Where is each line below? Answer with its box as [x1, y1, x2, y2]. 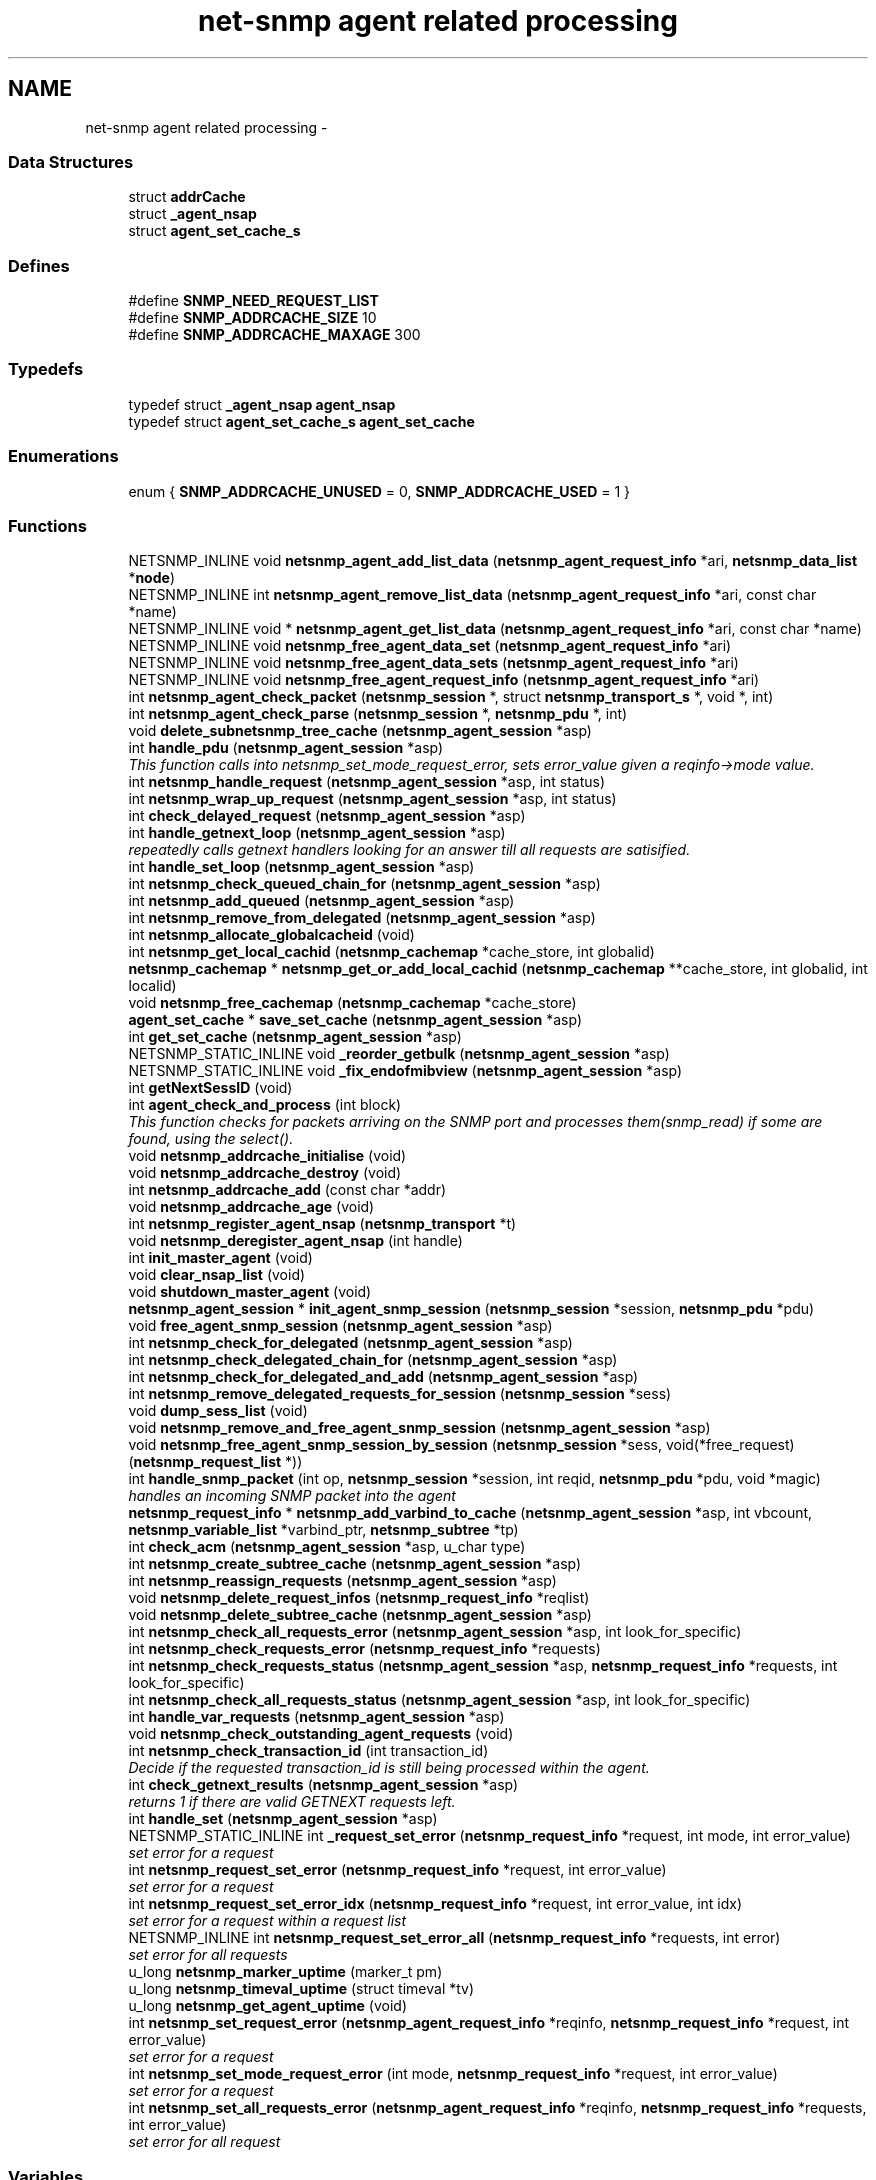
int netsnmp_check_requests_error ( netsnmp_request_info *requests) [128, 1640, 601, 1658]
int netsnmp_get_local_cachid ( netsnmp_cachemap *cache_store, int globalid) [128, 943, 655, 961]
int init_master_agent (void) [128, 1249, 313, 1267]
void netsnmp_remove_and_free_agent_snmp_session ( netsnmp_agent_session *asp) [128, 1419, 711, 1437]
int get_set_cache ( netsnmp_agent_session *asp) [128, 1028, 462, 1046]
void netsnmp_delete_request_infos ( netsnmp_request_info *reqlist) [128, 1589, 590, 1607]
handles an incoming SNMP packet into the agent [128, 1487, 456, 1505]
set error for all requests [128, 1946, 288, 1964]
